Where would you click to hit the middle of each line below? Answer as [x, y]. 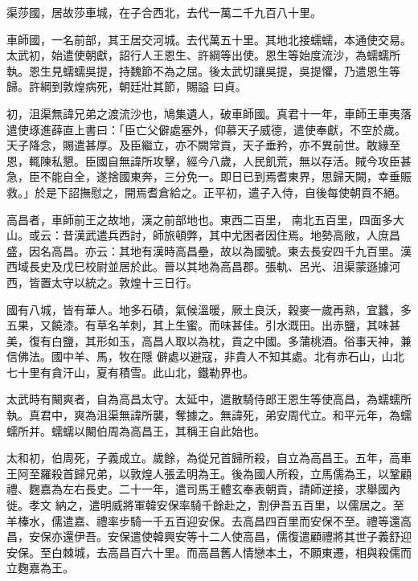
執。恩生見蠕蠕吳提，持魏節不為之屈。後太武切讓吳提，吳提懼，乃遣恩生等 [203, 70]
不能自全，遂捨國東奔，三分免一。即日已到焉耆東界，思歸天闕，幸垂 [220, 176]
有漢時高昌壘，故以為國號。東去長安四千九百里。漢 [276, 250]
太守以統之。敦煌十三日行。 [124, 282]
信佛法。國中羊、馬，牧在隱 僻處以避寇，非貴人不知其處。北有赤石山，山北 [205, 356]
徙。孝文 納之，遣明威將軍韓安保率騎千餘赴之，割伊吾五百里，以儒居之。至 [205, 505]
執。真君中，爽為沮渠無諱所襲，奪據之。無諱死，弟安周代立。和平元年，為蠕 [209, 415]
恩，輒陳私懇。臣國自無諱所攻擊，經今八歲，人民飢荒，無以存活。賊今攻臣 [203, 160]
